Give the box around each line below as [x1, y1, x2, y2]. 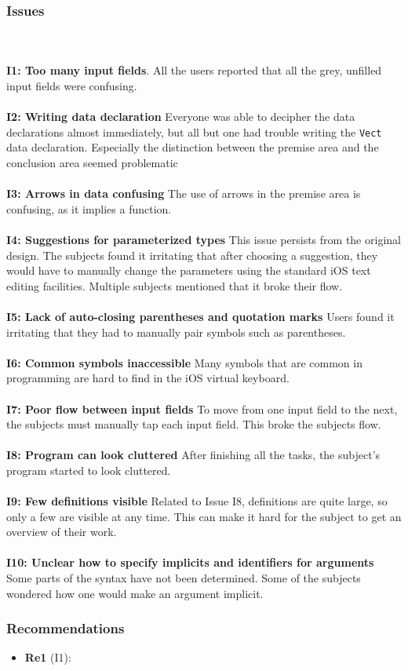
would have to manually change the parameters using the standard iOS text [6, 262, 371, 279]
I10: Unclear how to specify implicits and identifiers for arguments [6, 554, 374, 571]
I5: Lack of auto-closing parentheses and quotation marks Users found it [6, 308, 395, 324]
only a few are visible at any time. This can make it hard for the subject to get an [6, 508, 402, 524]
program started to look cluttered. [6, 461, 171, 478]
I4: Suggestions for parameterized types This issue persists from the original [6, 232, 401, 247]
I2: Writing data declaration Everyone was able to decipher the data [6, 108, 355, 125]
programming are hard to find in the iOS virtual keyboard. [6, 370, 290, 386]
